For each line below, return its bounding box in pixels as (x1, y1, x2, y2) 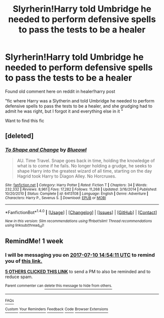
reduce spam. (5, 274, 33, 280)
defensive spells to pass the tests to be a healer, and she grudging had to (5, 103, 153, 109)
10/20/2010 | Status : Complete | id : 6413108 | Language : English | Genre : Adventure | (5, 191, 148, 196)
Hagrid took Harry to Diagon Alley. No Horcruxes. (17, 173, 116, 179)
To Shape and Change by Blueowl (5, 146, 87, 153)
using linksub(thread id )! (5, 223, 44, 229)
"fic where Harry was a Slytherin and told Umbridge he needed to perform (5, 98, 155, 103)
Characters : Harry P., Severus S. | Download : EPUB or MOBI (5, 195, 106, 200)
